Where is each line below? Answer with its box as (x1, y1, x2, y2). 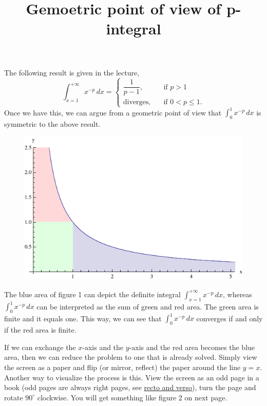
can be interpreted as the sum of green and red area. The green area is (36, 301, 259, 312)
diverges (123, 98, 149, 106)
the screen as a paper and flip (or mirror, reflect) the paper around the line (4, 361, 241, 372)
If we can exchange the (4, 341, 76, 352)
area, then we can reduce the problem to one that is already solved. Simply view (4, 352, 257, 362)
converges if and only (196, 313, 263, 323)
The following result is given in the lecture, (4, 67, 140, 78)
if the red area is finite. (4, 324, 77, 335)
